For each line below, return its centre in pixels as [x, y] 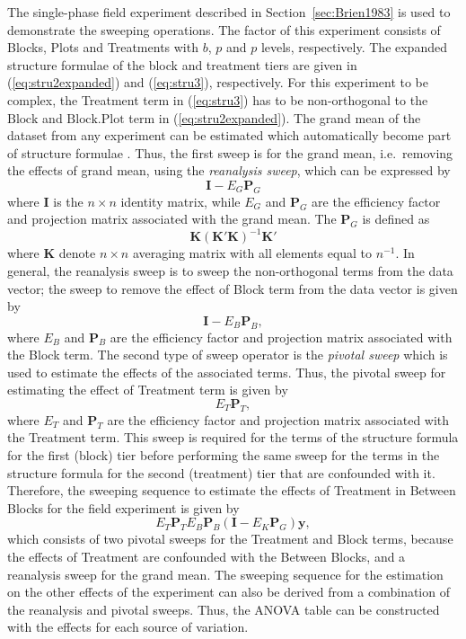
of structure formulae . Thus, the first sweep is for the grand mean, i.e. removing [230, 152]
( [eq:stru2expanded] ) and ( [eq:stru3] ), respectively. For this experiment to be [218, 82]
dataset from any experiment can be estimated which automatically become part [229, 135]
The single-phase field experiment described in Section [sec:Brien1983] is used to [229, 12]
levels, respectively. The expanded [354, 47]
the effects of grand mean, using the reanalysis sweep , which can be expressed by [229, 170]
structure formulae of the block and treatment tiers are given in [182, 64]
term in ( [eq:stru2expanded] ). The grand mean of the [275, 117]
